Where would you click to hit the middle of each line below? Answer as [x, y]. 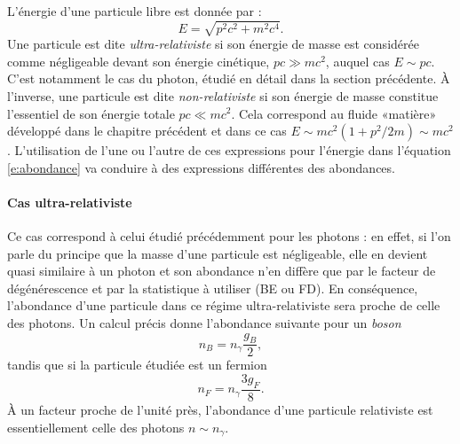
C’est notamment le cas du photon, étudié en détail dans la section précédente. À [229, 78]
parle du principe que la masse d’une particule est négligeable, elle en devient [218, 253]
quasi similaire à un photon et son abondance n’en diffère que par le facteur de [222, 271]
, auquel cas [357, 61]
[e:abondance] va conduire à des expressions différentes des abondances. [201, 167]
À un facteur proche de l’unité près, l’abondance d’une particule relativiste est [220, 409]
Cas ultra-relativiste [70, 202]
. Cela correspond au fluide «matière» [334, 113]
